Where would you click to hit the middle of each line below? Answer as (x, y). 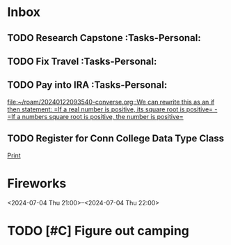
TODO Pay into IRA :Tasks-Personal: (87, 85)
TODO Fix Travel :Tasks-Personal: (82, 61)
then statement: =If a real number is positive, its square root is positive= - (112, 109)
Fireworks (37, 183)
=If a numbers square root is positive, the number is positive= (96, 116)
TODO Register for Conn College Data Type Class (116, 139)
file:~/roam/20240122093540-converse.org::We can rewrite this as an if (111, 102)
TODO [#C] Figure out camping (98, 231)
